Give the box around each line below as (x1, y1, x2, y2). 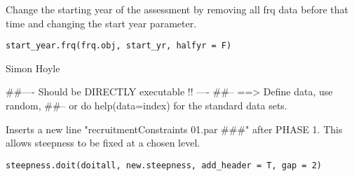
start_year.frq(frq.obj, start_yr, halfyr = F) (6, 41, 232, 51)
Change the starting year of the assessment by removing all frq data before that (6, 2, 349, 16)
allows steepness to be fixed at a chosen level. (6, 135, 200, 150)
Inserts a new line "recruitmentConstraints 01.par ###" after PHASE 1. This (6, 121, 343, 136)
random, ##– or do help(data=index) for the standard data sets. (6, 98, 287, 113)
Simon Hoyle (6, 60, 60, 75)
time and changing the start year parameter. (6, 15, 197, 30)
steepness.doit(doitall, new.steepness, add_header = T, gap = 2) (6, 160, 322, 170)
